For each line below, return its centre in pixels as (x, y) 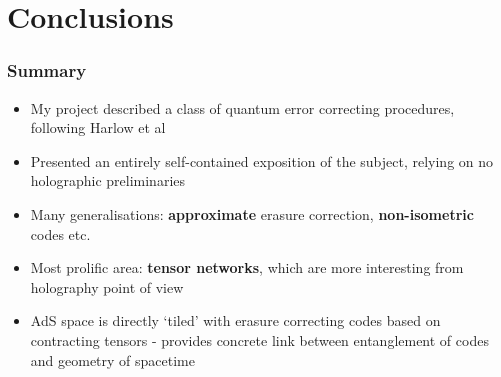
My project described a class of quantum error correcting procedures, (242, 107)
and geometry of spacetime (113, 359)
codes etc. (60, 233)
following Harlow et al (98, 127)
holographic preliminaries (108, 180)
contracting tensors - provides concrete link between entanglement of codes (259, 339)
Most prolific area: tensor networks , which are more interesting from (247, 267)
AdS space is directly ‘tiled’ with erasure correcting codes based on (235, 320)
